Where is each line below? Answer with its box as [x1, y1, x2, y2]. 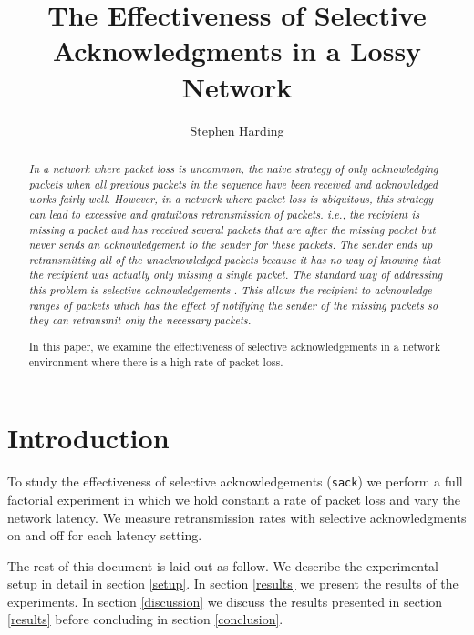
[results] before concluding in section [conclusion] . [7, 609, 283, 629]
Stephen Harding [190, 120, 284, 139]
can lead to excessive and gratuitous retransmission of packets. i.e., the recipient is [28, 206, 420, 221]
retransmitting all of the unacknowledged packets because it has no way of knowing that [28, 251, 441, 267]
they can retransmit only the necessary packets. [28, 312, 252, 328]
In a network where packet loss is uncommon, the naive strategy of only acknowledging [28, 160, 438, 176]
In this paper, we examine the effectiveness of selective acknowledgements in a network [28, 339, 440, 353]
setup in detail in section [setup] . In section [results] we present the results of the [7, 574, 459, 593]
